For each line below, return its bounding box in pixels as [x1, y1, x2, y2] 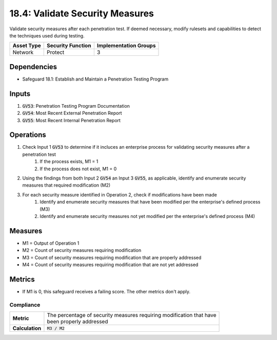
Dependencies [9, 62, 57, 71]
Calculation [12, 325, 42, 332]
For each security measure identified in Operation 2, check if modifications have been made [22, 191, 217, 197]
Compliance [9, 301, 41, 308]
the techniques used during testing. [9, 32, 85, 38]
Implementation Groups [96, 42, 156, 49]
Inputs [9, 89, 31, 98]
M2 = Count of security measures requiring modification [22, 247, 142, 253]
